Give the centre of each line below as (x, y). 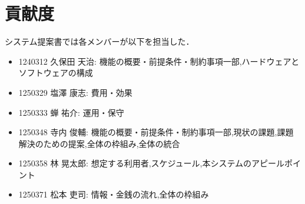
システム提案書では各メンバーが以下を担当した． (100, 41)
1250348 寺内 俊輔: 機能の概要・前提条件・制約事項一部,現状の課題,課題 (156, 132)
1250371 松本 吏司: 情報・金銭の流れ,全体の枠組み (114, 194)
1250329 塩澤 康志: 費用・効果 (75, 92)
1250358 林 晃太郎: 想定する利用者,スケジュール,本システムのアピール (152, 163)
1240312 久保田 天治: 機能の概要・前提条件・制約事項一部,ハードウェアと (159, 61)
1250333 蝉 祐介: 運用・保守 (71, 112)
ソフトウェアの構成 (56, 73)
